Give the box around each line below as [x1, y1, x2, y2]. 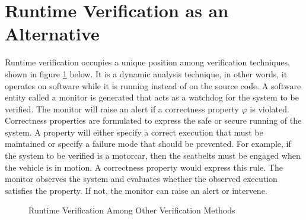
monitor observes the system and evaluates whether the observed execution [5, 172, 278, 185]
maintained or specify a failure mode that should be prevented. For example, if [5, 137, 291, 150]
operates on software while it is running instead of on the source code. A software [5, 79, 301, 92]
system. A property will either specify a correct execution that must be [5, 125, 263, 138]
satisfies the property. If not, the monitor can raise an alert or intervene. [5, 184, 267, 196]
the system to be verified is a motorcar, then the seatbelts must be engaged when [5, 149, 301, 162]
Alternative [5, 21, 100, 46]
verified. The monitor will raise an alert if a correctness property [5, 102, 239, 115]
